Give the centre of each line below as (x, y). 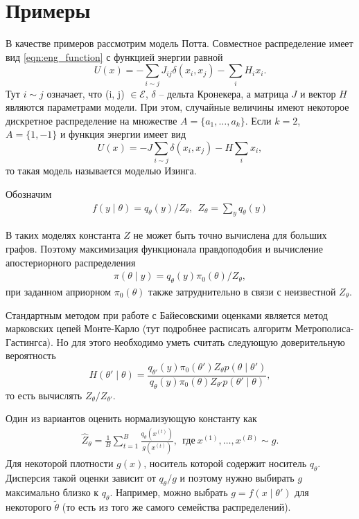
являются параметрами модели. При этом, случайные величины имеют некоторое (177, 107)
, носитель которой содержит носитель (225, 463)
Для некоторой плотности (60, 463)
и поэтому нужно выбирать (237, 478)
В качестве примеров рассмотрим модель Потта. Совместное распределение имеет (179, 43)
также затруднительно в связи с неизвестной (242, 291)
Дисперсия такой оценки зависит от (81, 478)
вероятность (31, 355)
